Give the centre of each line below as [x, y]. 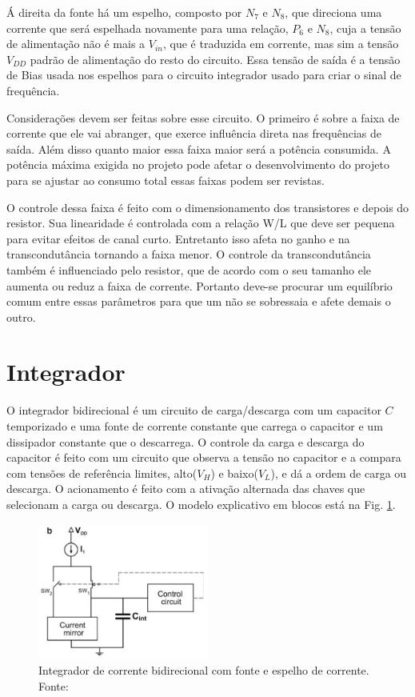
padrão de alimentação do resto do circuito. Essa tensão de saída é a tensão [215, 59]
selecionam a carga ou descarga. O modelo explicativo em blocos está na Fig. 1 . [201, 504]
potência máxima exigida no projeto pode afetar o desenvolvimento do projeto [198, 164]
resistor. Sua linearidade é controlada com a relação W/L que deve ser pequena [201, 223]
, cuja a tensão [365, 28]
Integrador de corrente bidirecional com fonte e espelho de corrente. [204, 670]
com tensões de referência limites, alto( [102, 473]
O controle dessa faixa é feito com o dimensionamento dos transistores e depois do [208, 207]
